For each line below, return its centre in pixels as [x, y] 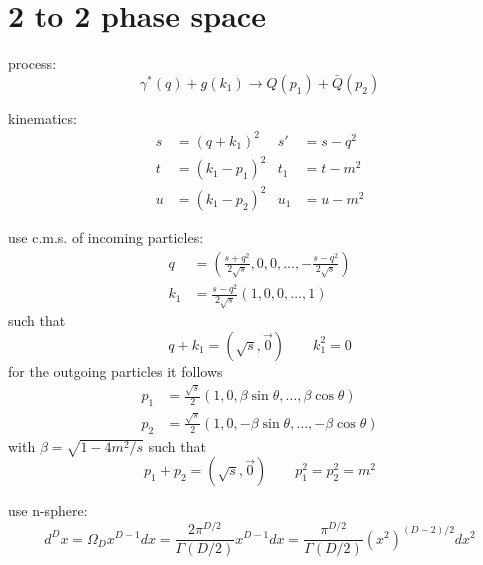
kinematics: [42, 117]
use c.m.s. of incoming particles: [106, 236]
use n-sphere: [48, 510]
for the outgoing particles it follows [115, 370]
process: [32, 63]
